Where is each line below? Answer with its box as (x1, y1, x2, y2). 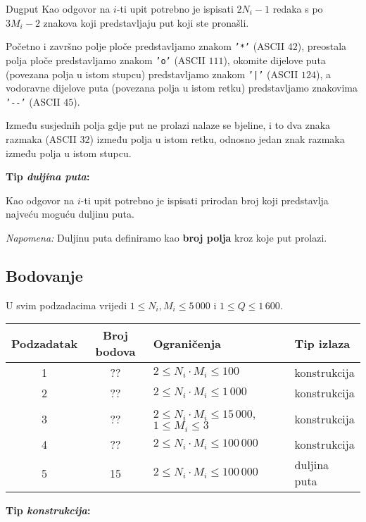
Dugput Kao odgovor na (6, 1, 111, 15)
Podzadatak (11, 335, 78, 352)
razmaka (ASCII (6, 132, 77, 146)
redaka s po (272, 1, 323, 15)
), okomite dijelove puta (223, 52, 326, 67)
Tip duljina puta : (6, 169, 90, 184)
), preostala (297, 39, 347, 54)
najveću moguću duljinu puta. (6, 206, 134, 221)
